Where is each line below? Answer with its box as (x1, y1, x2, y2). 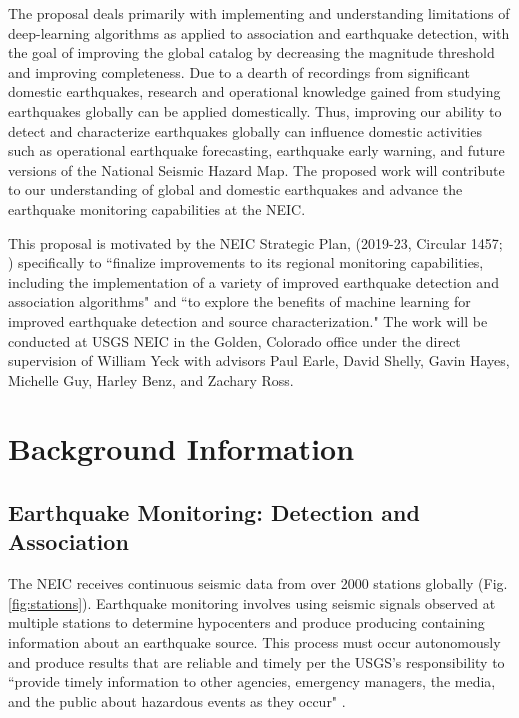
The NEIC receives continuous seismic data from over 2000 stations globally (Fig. (8, 573, 508, 594)
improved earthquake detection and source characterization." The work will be (8, 310, 488, 331)
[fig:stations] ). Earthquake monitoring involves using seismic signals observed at (8, 592, 496, 613)
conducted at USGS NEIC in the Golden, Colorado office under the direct (8, 330, 461, 351)
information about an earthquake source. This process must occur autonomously (8, 632, 501, 653)
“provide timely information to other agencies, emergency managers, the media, (8, 671, 496, 692)
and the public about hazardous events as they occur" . (8, 690, 346, 711)
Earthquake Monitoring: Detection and (8, 497, 420, 528)
